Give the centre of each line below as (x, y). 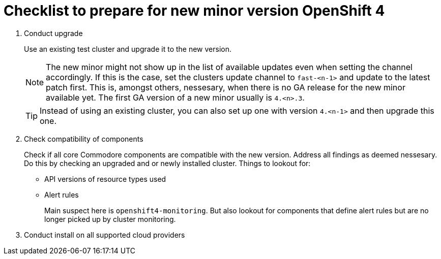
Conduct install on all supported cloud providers (105, 235)
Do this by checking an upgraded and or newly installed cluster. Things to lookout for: (167, 163)
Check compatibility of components (84, 139)
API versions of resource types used (105, 179)
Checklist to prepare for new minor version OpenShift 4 (194, 11)
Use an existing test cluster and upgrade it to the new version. (128, 49)
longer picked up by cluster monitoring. (110, 219)
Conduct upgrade (53, 33)
